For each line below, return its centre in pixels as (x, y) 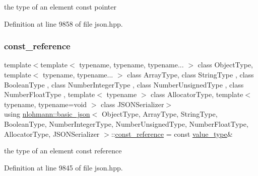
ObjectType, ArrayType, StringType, (159, 114)
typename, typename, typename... (132, 65)
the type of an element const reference (63, 151)
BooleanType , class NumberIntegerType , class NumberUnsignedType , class (124, 84)
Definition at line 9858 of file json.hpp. (63, 23)
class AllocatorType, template (197, 94)
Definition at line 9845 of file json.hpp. (63, 167)
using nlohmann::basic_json (47, 114)
